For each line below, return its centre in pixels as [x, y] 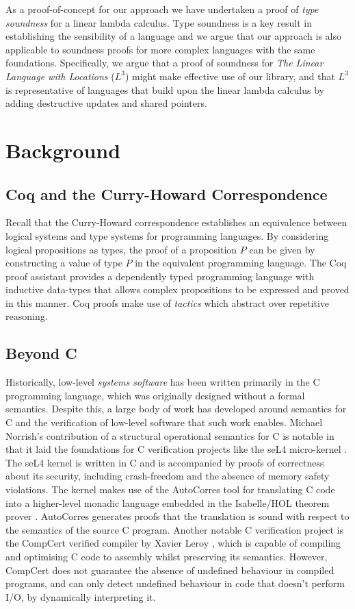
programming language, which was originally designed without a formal [155, 395]
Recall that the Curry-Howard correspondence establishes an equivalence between [176, 222]
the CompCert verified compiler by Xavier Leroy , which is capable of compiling [173, 543]
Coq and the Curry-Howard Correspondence [167, 194]
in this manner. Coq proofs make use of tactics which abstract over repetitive [168, 302]
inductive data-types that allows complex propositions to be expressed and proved [177, 289]
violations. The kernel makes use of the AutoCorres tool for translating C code [170, 489]
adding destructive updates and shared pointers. [106, 103]
